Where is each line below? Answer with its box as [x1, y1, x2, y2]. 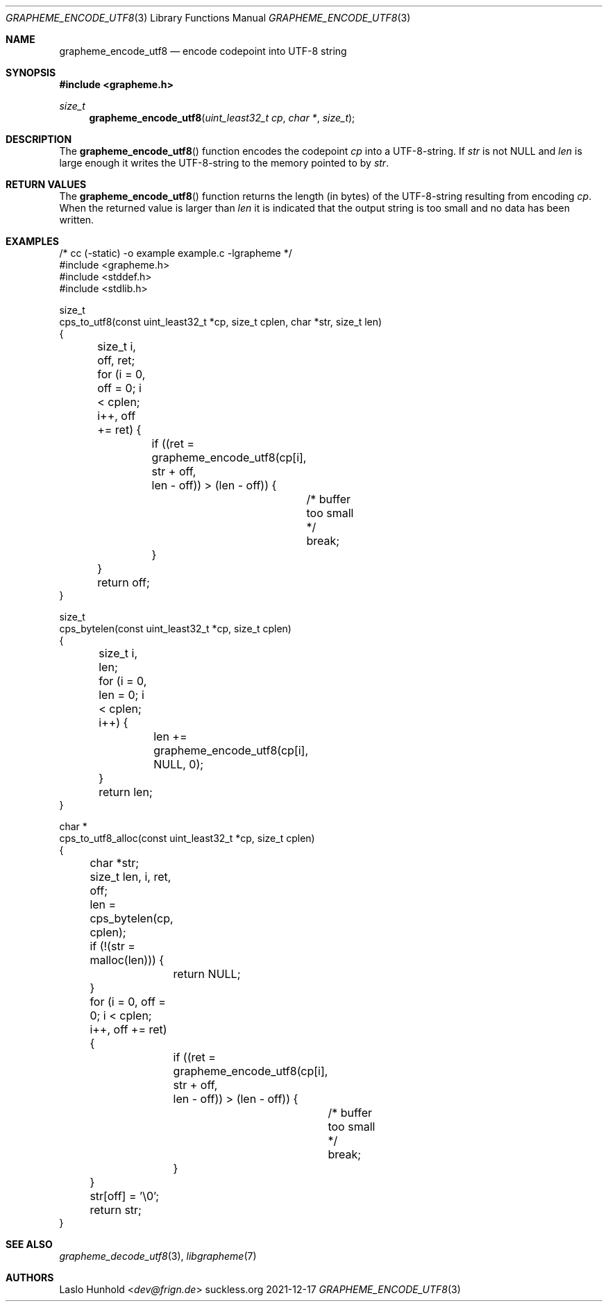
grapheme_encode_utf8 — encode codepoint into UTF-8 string [59, 45, 347, 57]
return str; [90, 1203, 142, 1217]
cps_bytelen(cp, [90, 911, 174, 925]
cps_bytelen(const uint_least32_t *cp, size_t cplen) [59, 623, 292, 634]
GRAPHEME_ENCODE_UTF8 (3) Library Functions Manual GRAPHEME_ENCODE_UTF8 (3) [6, 12, 411, 24]
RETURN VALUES [6, 178, 87, 190]
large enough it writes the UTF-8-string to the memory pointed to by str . [59, 157, 389, 169]
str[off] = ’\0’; [90, 1189, 160, 1203]
